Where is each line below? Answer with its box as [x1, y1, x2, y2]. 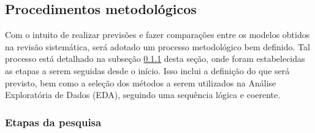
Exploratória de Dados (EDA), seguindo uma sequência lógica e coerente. [5, 88, 281, 101]
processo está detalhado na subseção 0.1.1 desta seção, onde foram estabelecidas [5, 52, 305, 65]
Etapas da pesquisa [5, 114, 102, 129]
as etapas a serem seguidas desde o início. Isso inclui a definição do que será [5, 64, 290, 77]
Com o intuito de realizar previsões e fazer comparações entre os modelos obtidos [5, 28, 310, 41]
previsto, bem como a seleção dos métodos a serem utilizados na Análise [5, 76, 276, 89]
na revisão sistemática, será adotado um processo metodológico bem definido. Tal [5, 40, 310, 53]
